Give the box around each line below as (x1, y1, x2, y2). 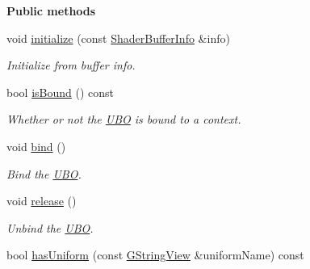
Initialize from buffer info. (6, 57, 136, 74)
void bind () (6, 137, 66, 154)
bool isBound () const (6, 83, 114, 100)
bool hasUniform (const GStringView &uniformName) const (6, 246, 304, 263)
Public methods (6, 2, 96, 19)
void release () (6, 192, 77, 209)
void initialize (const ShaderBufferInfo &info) (6, 29, 230, 46)
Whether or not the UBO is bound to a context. (6, 111, 241, 128)
